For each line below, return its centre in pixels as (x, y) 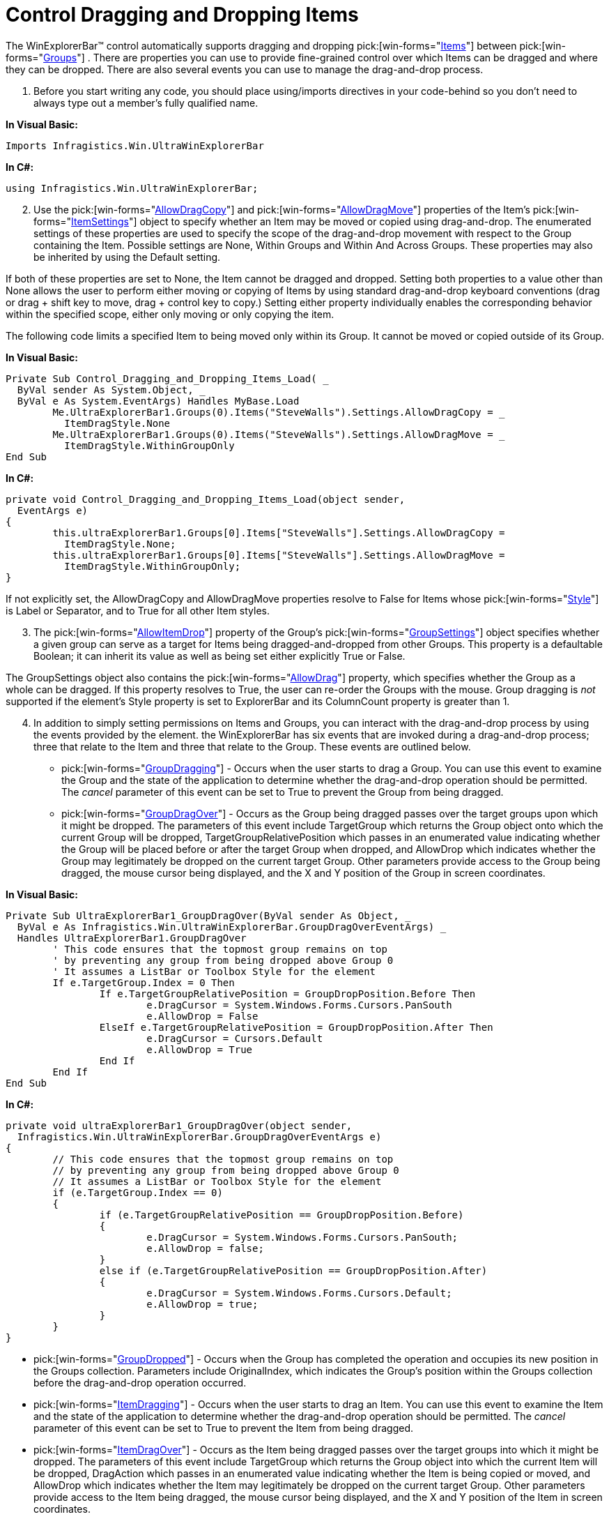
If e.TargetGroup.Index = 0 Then (144, 982)
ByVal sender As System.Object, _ (111, 390)
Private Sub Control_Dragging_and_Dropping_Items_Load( (161, 378)
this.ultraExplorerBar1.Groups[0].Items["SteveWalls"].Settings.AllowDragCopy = (279, 532)
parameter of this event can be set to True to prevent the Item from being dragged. (224, 1428)
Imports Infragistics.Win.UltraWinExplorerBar (135, 145)
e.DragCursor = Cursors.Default (235, 1038)
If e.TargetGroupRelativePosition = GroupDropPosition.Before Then (287, 993)
